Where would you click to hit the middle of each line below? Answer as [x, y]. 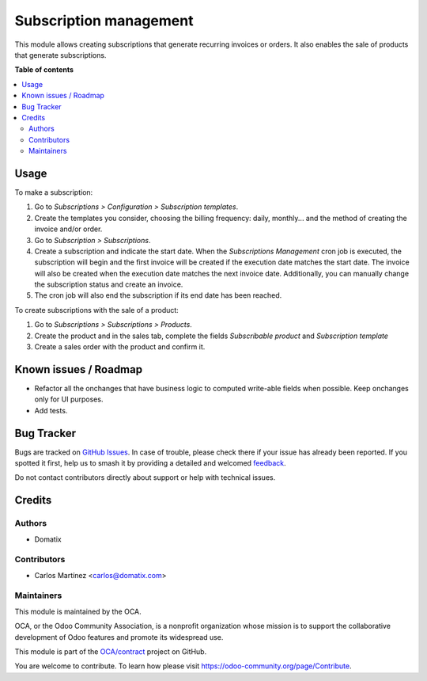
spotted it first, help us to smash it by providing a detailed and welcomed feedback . [150, 463]
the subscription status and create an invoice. [109, 284]
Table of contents [44, 70]
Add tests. [51, 410]
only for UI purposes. [69, 399]
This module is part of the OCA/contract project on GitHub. [111, 652]
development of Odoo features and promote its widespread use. [119, 637]
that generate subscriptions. [60, 55]
